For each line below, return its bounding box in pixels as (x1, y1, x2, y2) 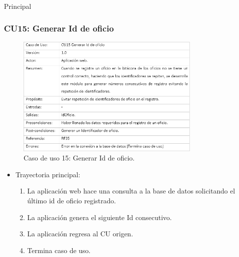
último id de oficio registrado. (27, 195, 116, 206)
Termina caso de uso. (27, 245, 91, 255)
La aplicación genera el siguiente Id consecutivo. (27, 212, 172, 222)
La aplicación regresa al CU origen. (27, 228, 133, 239)
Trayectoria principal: (15, 169, 80, 179)
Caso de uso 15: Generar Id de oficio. (24, 153, 135, 163)
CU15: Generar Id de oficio (4, 22, 114, 34)
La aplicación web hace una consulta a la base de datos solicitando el (27, 186, 235, 196)
